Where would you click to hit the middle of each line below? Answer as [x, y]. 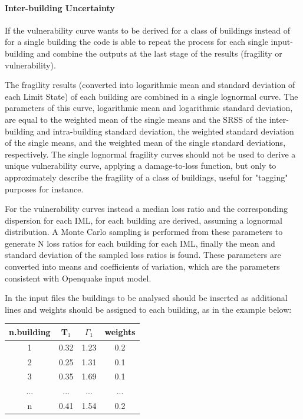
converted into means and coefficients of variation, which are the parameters [142, 266]
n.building [30, 331]
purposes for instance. [44, 189]
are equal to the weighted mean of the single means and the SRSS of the [136, 119]
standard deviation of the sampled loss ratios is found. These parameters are [143, 255]
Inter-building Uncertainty [60, 7]
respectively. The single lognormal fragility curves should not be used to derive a [150, 154]
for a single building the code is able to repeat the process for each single [136, 42]
